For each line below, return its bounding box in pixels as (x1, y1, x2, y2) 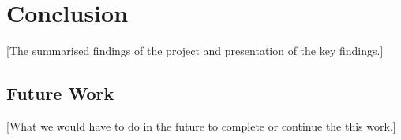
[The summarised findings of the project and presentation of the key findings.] (6, 42, 384, 59)
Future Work (6, 81, 114, 105)
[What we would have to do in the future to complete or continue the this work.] (6, 117, 396, 134)
